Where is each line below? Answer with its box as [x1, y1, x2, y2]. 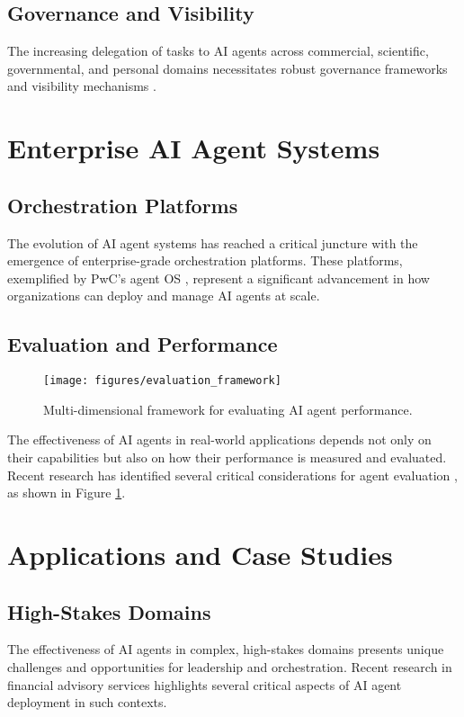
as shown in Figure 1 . [7, 483, 126, 502]
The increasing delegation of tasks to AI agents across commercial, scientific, [7, 41, 429, 60]
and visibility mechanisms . [7, 76, 156, 95]
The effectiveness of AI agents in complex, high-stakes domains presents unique [7, 640, 444, 659]
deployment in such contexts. [7, 693, 167, 712]
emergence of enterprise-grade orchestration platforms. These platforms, [7, 251, 403, 270]
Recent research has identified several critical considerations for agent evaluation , [7, 465, 458, 484]
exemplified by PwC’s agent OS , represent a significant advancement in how [7, 268, 430, 287]
